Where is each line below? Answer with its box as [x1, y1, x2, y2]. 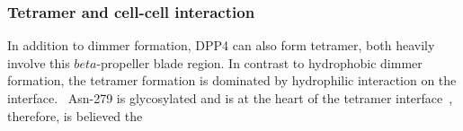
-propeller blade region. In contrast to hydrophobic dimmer [96, 53, 423, 72]
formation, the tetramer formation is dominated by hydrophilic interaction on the [7, 71, 457, 90]
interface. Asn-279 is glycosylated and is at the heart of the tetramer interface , [7, 89, 453, 107]
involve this [7, 53, 70, 72]
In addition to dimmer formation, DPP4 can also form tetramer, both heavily [7, 36, 435, 55]
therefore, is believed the [7, 106, 143, 125]
